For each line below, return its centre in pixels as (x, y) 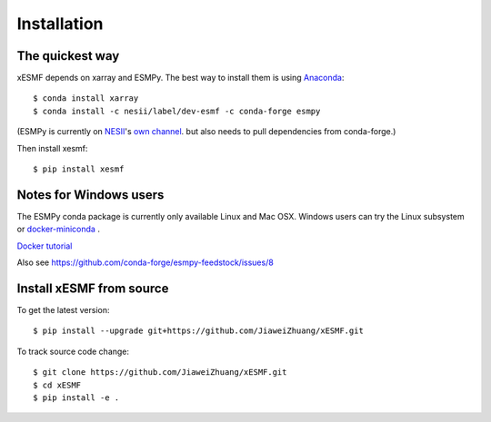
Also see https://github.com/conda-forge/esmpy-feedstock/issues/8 (145, 262)
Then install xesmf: (52, 148)
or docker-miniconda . (58, 229)
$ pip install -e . (76, 397)
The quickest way (68, 56)
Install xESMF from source (93, 288)
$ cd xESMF (57, 385)
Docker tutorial (45, 246)
